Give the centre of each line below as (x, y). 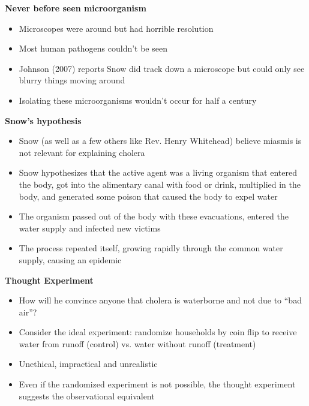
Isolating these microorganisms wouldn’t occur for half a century (138, 100)
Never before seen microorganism (76, 8)
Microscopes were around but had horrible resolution (116, 28)
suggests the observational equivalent (87, 396)
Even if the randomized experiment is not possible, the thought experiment (157, 384)
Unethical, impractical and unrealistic (88, 364)
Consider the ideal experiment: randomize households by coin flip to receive (158, 332)
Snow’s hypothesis (43, 120)
